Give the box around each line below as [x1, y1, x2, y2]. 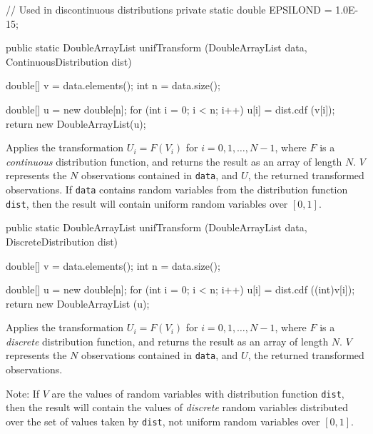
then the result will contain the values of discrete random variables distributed [6, 400, 349, 415]
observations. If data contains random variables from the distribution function [6, 182, 348, 196]
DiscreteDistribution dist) [6, 233, 118, 248]
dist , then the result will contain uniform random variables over [6, 196, 288, 211]
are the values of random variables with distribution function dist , [51, 385, 344, 400]
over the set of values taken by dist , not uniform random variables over [6, 413, 320, 428]
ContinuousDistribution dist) [6, 54, 132, 69]
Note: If [6, 385, 40, 400]
